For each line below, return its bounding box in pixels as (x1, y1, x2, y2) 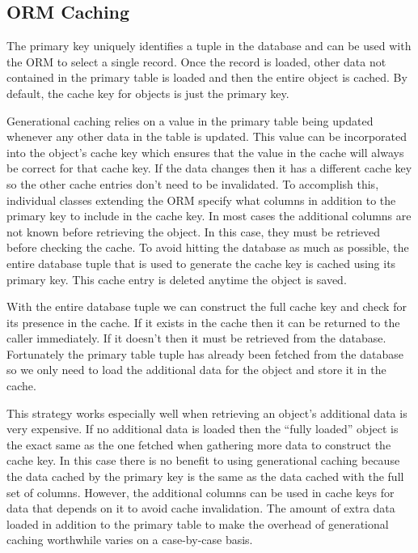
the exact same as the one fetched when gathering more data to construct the (6, 436, 391, 453)
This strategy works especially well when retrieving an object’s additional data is (6, 404, 407, 421)
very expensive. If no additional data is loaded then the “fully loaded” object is (6, 420, 399, 437)
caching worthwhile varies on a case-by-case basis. (6, 531, 253, 548)
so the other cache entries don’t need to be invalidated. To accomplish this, (6, 175, 379, 192)
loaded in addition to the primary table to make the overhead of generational (6, 515, 389, 532)
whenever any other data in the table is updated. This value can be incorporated (6, 128, 407, 145)
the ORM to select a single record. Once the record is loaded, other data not (6, 53, 386, 70)
